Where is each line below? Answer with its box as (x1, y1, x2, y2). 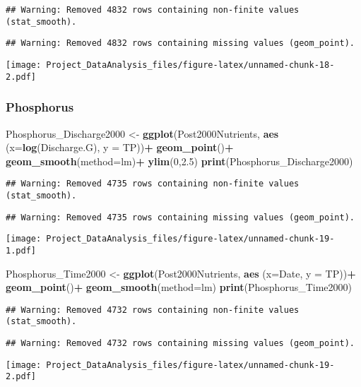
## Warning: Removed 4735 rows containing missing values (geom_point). (6, 212, 355, 222)
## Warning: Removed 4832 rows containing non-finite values (6, 5, 300, 15)
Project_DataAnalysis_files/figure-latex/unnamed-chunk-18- (46, 59, 335, 70)
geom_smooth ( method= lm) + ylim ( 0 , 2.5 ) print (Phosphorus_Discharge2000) (6, 153, 353, 168)
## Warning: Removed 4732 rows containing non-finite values (6, 304, 300, 315)
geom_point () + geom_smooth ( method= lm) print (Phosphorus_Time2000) (6, 280, 353, 294)
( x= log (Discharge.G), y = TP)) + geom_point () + (6, 140, 234, 155)
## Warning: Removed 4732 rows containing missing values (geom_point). (6, 338, 355, 349)
